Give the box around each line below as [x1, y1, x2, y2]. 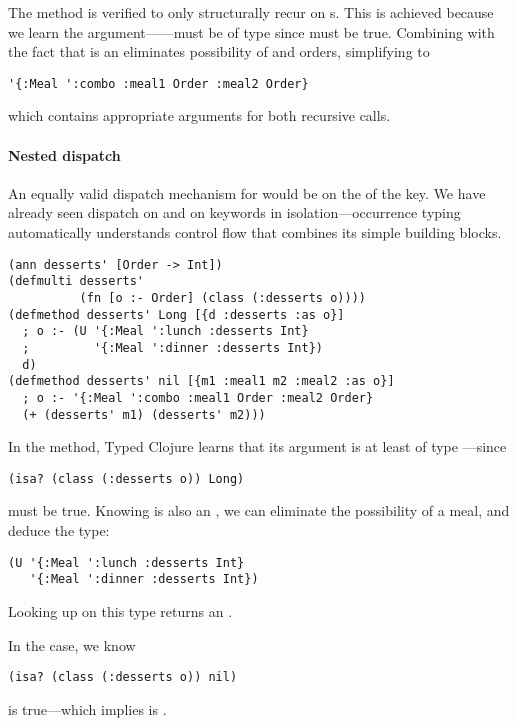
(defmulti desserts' [8, 274, 145, 289]
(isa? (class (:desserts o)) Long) [8, 471, 245, 486]
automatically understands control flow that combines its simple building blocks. [8, 222, 502, 243]
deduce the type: [8, 520, 110, 541]
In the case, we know [8, 634, 136, 655]
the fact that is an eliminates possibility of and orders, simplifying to [8, 41, 430, 62]
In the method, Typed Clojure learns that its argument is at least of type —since [8, 436, 507, 457]
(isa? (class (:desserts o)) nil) [8, 670, 238, 685]
